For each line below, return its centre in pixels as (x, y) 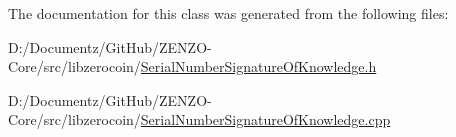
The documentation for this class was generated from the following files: (228, 13)
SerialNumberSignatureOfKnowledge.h (258, 66)
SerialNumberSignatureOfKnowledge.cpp (265, 119)
